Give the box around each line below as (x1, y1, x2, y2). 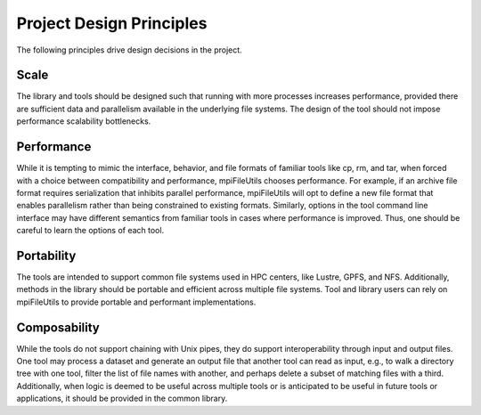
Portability (16, 248, 77, 263)
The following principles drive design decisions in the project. (16, 45, 242, 55)
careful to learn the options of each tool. (16, 225, 165, 236)
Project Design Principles (16, 13, 208, 33)
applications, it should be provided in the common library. (16, 393, 228, 404)
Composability (16, 320, 100, 335)
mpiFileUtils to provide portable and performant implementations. (16, 297, 257, 307)
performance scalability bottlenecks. (16, 116, 151, 126)
